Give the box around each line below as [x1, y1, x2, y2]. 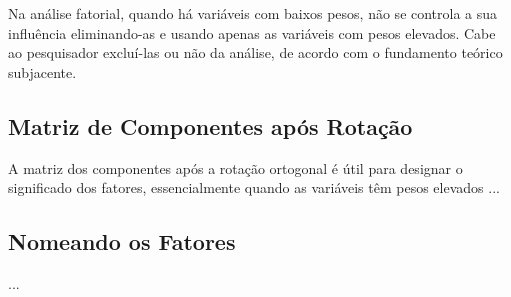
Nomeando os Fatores [8, 226, 236, 257]
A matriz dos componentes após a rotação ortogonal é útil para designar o [8, 157, 463, 178]
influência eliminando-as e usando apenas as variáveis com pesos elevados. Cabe [8, 22, 496, 43]
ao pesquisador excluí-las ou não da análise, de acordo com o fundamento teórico [8, 42, 503, 63]
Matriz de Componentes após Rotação [8, 110, 413, 141]
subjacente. [8, 61, 77, 82]
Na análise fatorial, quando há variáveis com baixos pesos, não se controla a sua [8, 3, 498, 23]
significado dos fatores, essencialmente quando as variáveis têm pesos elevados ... [8, 177, 500, 198]
